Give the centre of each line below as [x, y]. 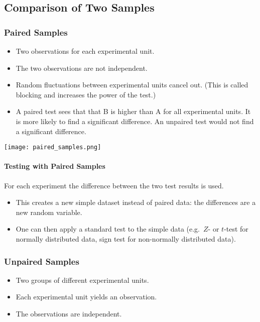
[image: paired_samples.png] [53, 147]
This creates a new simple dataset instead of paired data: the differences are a [136, 202]
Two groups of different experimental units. [82, 280]
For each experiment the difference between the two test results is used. [114, 185]
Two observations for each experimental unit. [85, 51]
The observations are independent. [69, 313]
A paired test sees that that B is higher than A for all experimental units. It [133, 111]
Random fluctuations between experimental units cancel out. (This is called [132, 85]
